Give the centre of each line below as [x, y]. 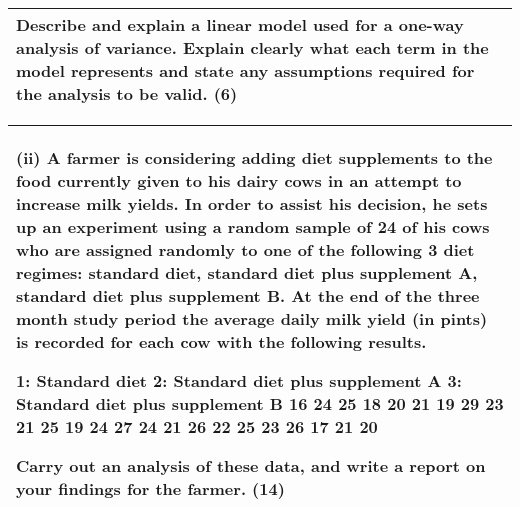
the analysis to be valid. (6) [127, 93]
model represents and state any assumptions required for [245, 70]
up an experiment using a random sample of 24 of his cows [253, 226]
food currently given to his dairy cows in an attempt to [239, 180]
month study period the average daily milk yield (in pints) [252, 318]
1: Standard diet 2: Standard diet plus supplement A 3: [239, 380]
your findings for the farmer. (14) [150, 488]
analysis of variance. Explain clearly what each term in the [252, 47]
